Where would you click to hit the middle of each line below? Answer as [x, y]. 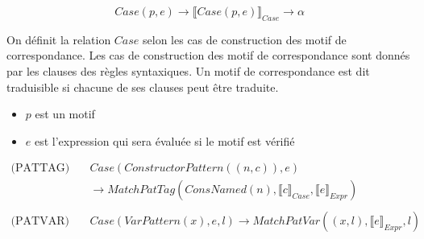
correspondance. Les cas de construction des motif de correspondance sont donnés [208, 55]
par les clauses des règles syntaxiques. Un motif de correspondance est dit [188, 70]
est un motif [65, 114]
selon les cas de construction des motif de [245, 39]
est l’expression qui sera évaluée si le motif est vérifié [164, 140]
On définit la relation [59, 39]
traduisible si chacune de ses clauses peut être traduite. [143, 87]
